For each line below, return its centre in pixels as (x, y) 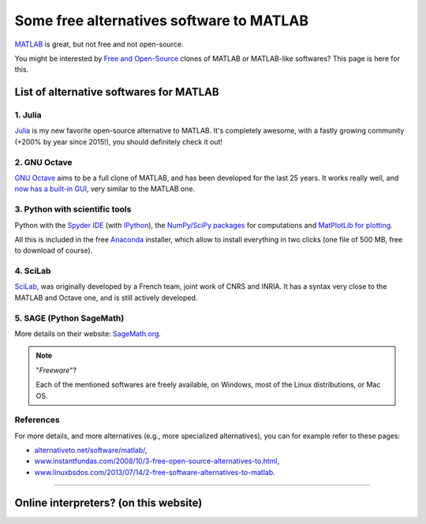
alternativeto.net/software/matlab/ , (91, 451)
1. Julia (28, 115)
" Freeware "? (56, 370)
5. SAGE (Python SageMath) (69, 318)
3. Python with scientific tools (73, 209)
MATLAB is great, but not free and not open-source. (99, 44)
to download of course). (54, 251)
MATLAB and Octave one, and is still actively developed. (106, 298)
